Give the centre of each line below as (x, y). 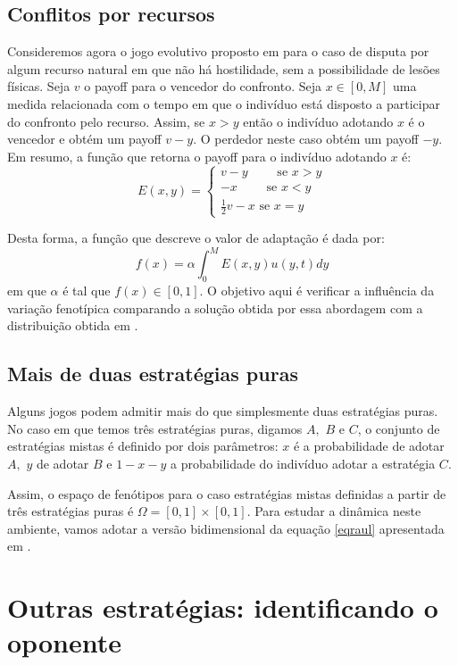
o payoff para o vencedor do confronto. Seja (203, 86)
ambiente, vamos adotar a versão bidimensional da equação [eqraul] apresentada (226, 528)
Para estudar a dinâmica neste (338, 511)
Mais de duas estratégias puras (153, 374)
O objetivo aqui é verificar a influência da (321, 291)
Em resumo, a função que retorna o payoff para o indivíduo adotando (197, 156)
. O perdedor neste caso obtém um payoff (306, 139)
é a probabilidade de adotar (369, 446)
